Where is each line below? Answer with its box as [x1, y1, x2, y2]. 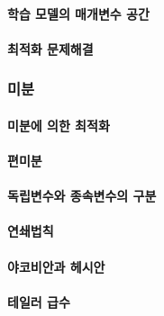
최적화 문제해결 [7, 39, 94, 58]
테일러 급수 [7, 292, 70, 311]
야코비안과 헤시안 [7, 257, 105, 275]
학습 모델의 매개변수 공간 [7, 4, 150, 23]
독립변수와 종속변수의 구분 [7, 186, 157, 205]
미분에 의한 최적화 [7, 115, 110, 134]
